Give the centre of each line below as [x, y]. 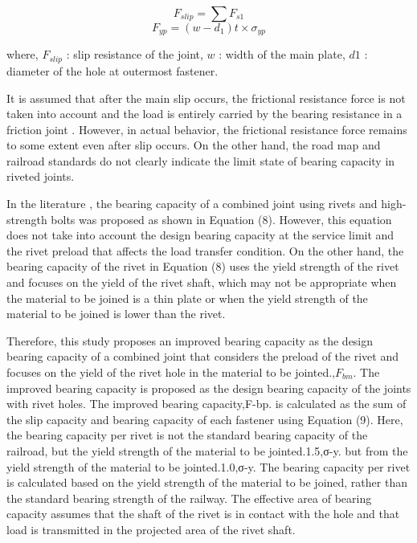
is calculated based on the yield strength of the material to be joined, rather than [207, 482]
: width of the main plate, [282, 54]
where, [22, 54]
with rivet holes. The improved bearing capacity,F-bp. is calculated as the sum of [206, 404]
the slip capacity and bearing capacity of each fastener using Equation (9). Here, [205, 419]
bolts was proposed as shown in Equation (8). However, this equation [221, 219]
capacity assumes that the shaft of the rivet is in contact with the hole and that [203, 514]
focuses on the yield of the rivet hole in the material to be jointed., [171, 372]
